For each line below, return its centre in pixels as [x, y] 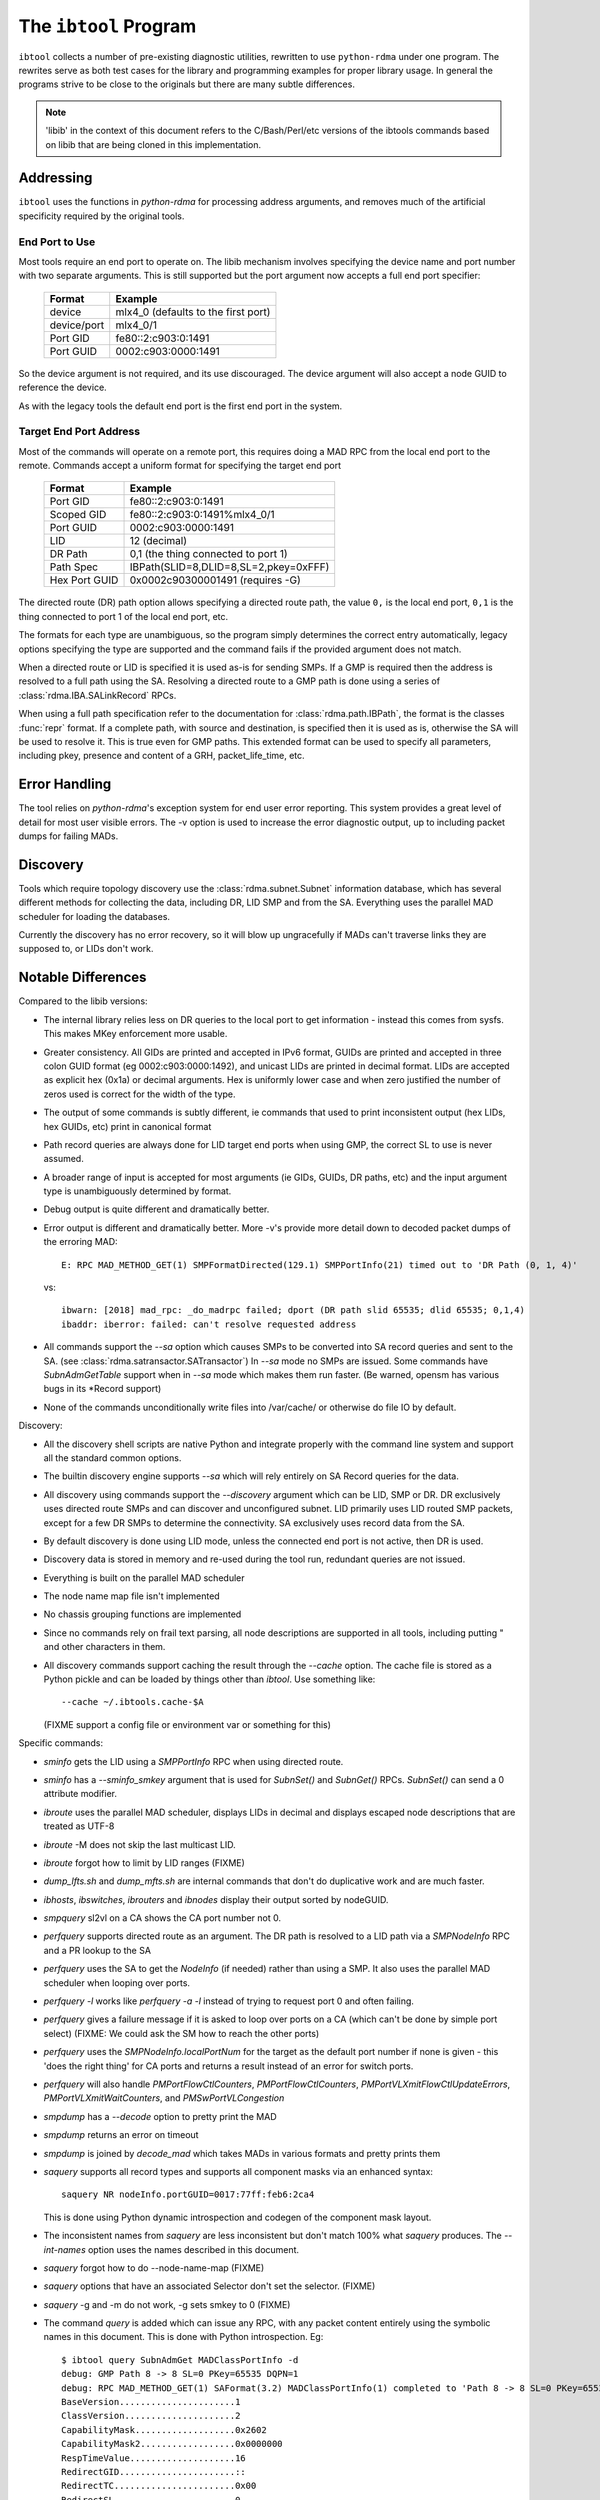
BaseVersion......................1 [151, 2402]
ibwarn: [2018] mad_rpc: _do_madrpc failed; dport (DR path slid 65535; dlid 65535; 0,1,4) [293, 1310]
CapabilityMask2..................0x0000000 [172, 2444]
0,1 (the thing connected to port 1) [209, 554]
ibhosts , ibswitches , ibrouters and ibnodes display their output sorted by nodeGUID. [216, 1899]
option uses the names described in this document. [193, 2249]
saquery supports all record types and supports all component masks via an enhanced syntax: [238, 2171]
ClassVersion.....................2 [151, 2416]
